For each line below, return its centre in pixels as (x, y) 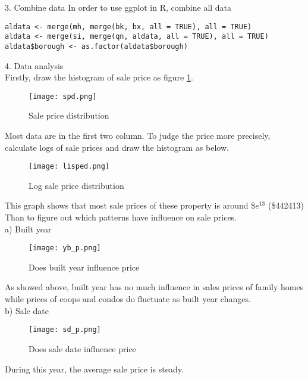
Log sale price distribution (76, 185)
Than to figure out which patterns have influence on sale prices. (121, 217)
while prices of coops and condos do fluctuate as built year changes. (128, 299)
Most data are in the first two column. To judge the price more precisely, (138, 135)
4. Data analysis (34, 65)
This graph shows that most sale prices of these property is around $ (130, 205)
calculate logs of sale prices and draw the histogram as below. (117, 147)
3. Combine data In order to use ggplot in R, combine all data (118, 7)
